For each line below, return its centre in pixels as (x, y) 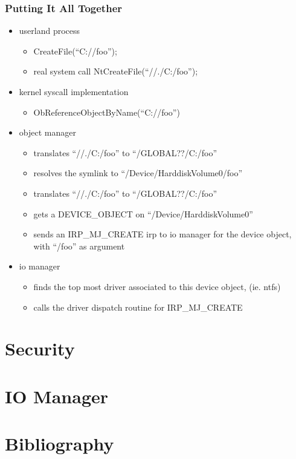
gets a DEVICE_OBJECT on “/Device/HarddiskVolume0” (143, 213)
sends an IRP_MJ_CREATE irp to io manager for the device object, (162, 234)
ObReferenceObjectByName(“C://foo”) (107, 112)
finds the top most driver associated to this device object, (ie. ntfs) (157, 286)
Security (40, 348)
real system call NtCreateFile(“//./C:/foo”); (116, 71)
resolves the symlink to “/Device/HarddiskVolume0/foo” (138, 173)
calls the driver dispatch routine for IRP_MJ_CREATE (138, 307)
